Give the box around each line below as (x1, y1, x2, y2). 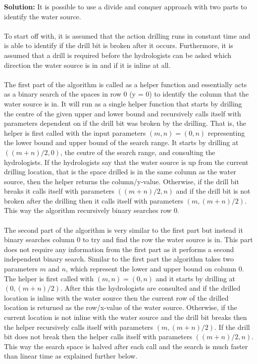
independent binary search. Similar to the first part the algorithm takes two (4, 254, 234, 264)
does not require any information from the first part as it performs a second (4, 244, 234, 254)
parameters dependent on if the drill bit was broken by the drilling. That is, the (4, 118, 246, 128)
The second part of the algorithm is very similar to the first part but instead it (4, 224, 243, 235)
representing (207, 127, 245, 138)
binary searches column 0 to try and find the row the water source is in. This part (4, 234, 253, 245)
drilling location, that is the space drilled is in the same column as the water (4, 166, 236, 177)
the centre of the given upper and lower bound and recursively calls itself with (4, 108, 241, 118)
